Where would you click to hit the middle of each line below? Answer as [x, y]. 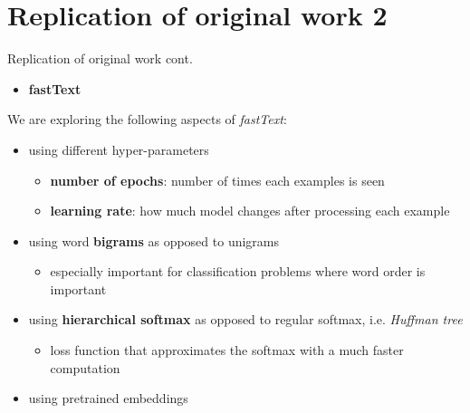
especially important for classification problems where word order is [238, 271]
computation [85, 367]
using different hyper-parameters [119, 149]
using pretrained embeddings [108, 398]
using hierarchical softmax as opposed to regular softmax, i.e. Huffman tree [245, 319]
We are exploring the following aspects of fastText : [147, 119]
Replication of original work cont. [100, 58]
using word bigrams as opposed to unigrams [154, 240]
